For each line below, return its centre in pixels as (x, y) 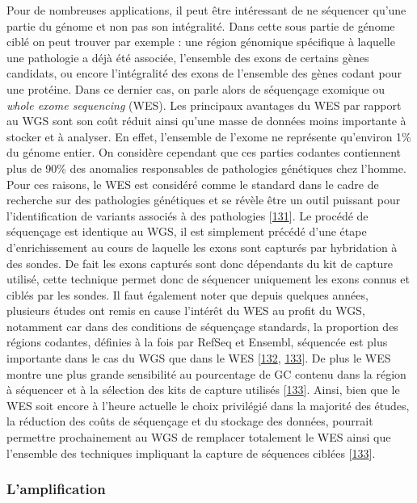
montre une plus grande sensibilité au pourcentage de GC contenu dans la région (206, 373)
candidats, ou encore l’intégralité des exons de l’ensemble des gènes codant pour (204, 73)
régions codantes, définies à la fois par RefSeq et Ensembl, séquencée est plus (197, 342)
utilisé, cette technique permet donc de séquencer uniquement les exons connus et (208, 279)
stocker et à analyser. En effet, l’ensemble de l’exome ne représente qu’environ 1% (209, 136)
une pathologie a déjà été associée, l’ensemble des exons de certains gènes (188, 57)
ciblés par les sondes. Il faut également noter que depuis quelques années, (187, 294)
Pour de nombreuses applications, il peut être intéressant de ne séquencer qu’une (206, 10)
